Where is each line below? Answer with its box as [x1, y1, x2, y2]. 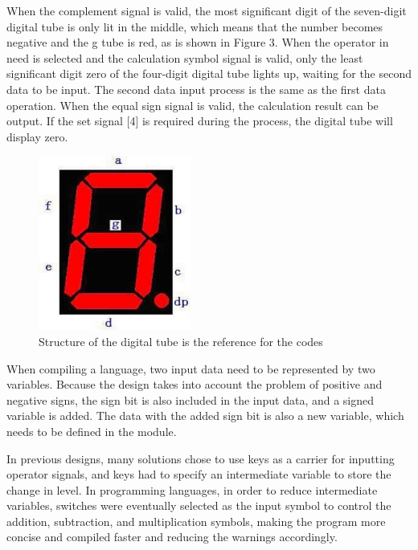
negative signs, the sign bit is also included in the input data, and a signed [6, 391, 375, 408]
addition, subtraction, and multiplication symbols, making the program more [6, 512, 386, 529]
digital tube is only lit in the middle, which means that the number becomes [6, 18, 383, 35]
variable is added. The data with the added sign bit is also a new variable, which [6, 407, 404, 424]
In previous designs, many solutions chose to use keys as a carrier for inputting [6, 450, 395, 466]
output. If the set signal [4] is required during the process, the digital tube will [6, 112, 393, 129]
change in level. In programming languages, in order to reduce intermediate [6, 481, 378, 498]
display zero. [6, 128, 68, 145]
